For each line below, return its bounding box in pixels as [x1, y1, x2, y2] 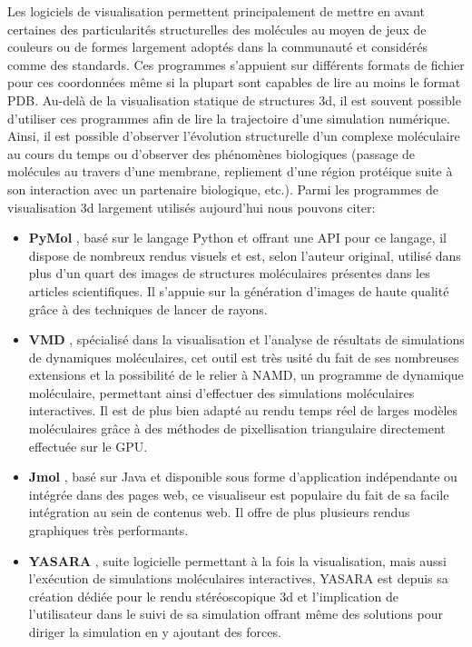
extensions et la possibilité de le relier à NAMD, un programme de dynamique [28, 365, 464, 384]
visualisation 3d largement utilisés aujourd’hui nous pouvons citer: [7, 197, 376, 216]
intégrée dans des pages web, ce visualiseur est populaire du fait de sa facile [28, 484, 449, 503]
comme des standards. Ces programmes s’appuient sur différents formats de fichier [7, 55, 465, 74]
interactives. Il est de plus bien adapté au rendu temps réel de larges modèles [28, 401, 458, 420]
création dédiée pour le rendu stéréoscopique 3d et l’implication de [28, 586, 398, 605]
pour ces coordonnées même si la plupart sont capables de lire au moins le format [7, 73, 461, 92]
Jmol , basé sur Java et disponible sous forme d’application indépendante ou [28, 467, 457, 486]
